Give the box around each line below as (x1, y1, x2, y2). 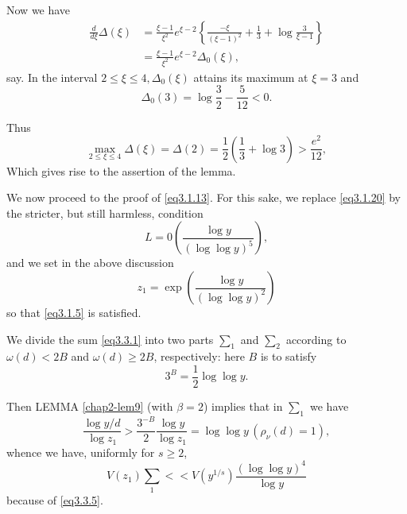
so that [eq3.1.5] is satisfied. (6, 304, 141, 321)
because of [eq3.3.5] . (6, 491, 103, 508)
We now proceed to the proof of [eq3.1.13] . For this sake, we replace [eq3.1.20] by (6, 189, 401, 206)
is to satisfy (260, 348, 317, 365)
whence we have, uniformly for (6, 443, 155, 460)
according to (285, 330, 347, 347)
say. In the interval (6, 68, 98, 85)
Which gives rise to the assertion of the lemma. (6, 162, 236, 179)
